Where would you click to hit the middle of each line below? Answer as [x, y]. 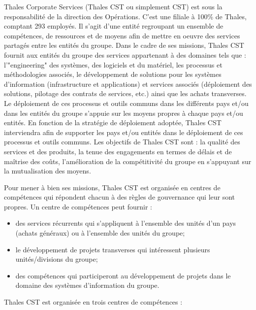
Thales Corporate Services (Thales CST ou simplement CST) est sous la [113, 6]
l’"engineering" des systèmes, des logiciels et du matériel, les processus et [113, 64]
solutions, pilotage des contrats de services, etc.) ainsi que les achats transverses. [125, 93]
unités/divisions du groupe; [57, 259]
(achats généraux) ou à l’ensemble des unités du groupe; [100, 233]
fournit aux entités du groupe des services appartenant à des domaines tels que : [125, 54]
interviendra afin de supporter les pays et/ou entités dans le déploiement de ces [124, 132]
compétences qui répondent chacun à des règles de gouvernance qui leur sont [120, 197]
